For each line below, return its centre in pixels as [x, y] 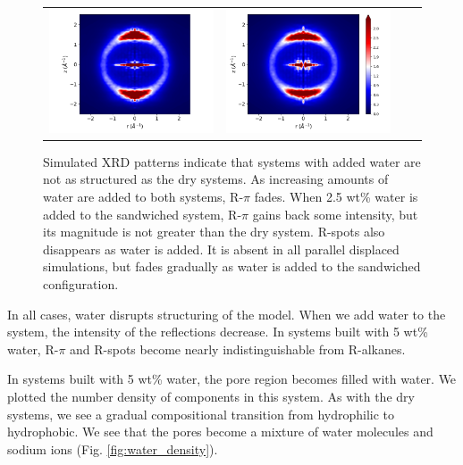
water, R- [33, 349]
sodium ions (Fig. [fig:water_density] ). [113, 448]
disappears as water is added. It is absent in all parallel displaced [221, 249]
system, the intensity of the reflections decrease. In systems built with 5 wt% [218, 332]
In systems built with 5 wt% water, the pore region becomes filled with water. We [232, 379]
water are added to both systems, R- [143, 197]
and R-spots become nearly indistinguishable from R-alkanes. [238, 349]
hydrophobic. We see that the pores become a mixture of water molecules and [220, 432]
